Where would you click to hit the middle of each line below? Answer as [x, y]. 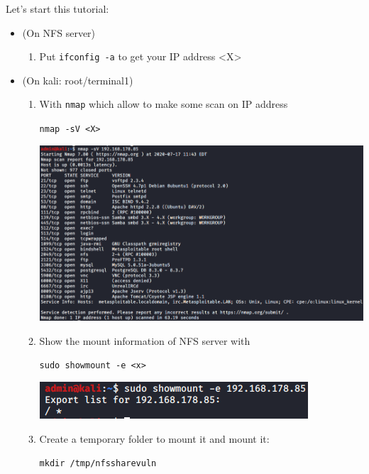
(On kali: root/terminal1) [78, 80]
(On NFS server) [59, 32]
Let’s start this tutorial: [57, 9]
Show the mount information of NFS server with [145, 340]
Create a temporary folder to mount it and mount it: [154, 438]
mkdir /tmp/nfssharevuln [98, 464]
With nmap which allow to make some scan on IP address [164, 104]
